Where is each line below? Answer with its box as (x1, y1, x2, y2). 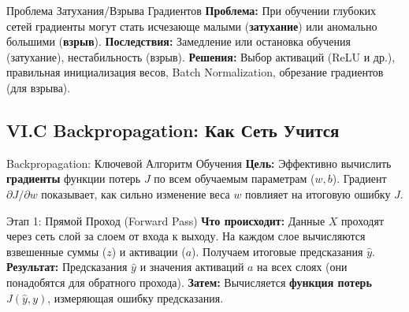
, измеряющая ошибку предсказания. (47, 289, 224, 306)
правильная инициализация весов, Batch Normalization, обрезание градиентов (6, 64, 384, 80)
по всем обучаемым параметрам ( (154, 170, 315, 187)
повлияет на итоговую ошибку (245, 185, 391, 202)
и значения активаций (139, 258, 244, 275)
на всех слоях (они (257, 258, 348, 275)
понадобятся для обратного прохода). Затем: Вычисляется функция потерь (6, 273, 372, 290)
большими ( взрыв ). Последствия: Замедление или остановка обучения (6, 33, 351, 50)
